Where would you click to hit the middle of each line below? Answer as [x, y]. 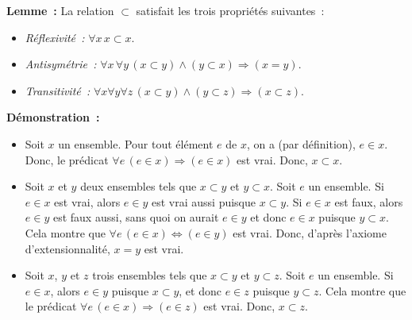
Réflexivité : [55, 37]
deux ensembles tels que [139, 186]
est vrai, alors [87, 201]
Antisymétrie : [61, 64]
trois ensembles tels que [150, 275]
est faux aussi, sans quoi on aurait [136, 217]
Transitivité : [58, 90]
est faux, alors [369, 201]
